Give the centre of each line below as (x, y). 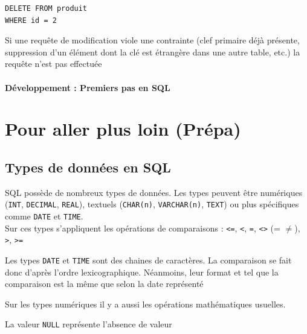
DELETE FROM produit (46, 8)
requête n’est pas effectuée (53, 64)
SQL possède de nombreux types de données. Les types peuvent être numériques (154, 192)
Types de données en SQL (88, 167)
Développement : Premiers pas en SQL (88, 87)
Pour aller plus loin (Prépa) (123, 129)
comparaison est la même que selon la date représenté (104, 284)
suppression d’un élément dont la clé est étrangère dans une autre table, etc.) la (153, 52)
